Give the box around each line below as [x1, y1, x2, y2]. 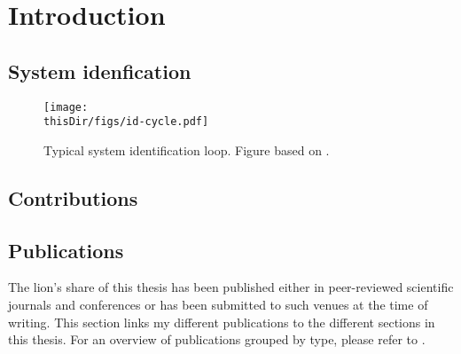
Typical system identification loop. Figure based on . [43, 140, 330, 159]
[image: [43, 100, 89, 114]
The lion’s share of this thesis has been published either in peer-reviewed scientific [8, 278, 454, 296]
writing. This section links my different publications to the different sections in [8, 312, 435, 331]
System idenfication [8, 57, 191, 84]
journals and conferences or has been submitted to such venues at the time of [8, 295, 428, 314]
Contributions [8, 184, 138, 211]
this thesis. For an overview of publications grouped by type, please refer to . [8, 330, 426, 349]
